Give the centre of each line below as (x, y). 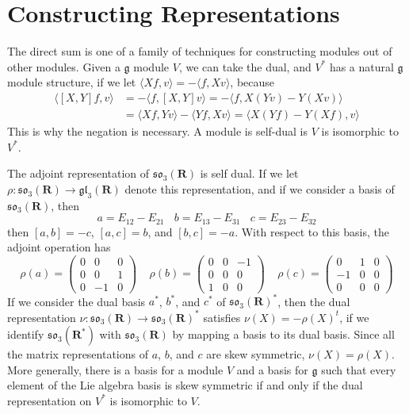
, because (252, 82)
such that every (359, 369)
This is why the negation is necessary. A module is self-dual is (158, 130)
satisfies (222, 317)
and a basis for (272, 369)
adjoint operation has (59, 247)
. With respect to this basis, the (312, 231)
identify (26, 334)
